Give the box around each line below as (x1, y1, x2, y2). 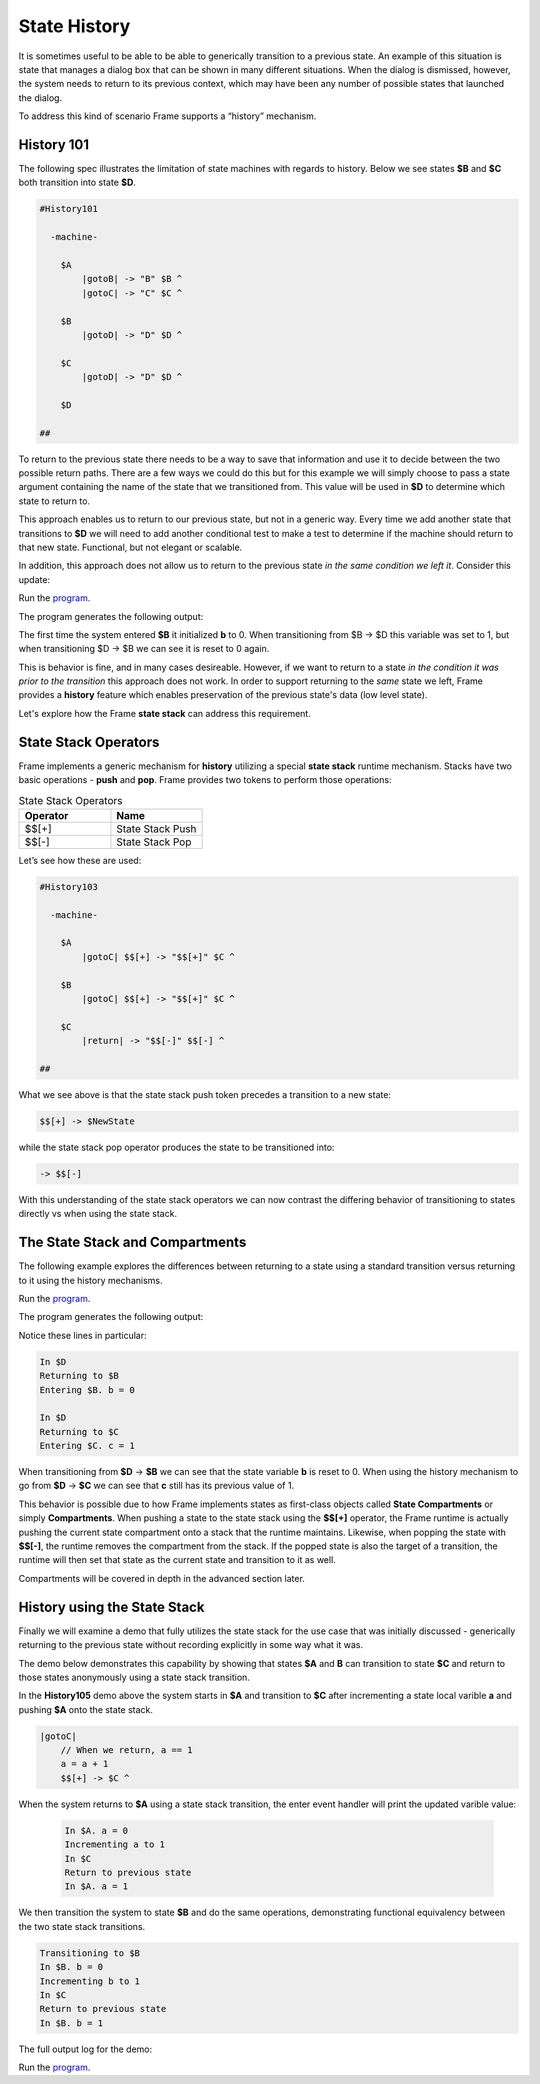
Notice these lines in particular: (18, 1329, 147, 1341)
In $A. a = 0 (64, 1825, 129, 1836)
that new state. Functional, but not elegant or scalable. (18, 541, 243, 553)
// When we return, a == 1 (60, 1745, 194, 1756)
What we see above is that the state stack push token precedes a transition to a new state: (18, 1088, 392, 1100)
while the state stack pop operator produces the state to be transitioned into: (18, 1141, 335, 1153)
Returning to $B (39, 1370, 120, 1382)
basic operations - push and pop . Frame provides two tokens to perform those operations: (18, 774, 392, 786)
